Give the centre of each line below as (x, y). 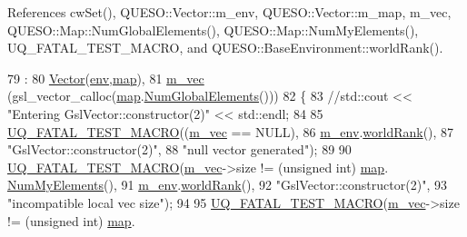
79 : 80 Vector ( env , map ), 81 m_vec (106, 78)
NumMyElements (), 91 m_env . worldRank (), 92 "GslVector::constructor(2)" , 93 (227, 185)
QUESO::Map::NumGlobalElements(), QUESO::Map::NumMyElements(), (213, 30)
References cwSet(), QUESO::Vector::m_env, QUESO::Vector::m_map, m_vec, (229, 12)
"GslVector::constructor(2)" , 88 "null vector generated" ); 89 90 (179, 149)
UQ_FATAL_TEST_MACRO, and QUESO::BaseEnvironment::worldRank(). (225, 48)
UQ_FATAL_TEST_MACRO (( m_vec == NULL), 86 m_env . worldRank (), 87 (231, 131)
